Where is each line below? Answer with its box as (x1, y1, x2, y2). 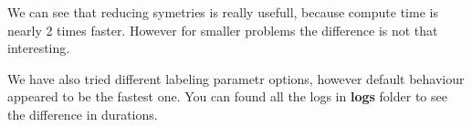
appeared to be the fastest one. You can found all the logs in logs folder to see (7, 87, 447, 106)
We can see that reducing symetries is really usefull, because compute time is (7, 3, 438, 21)
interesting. (7, 38, 70, 58)
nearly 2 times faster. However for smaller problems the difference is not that (7, 20, 438, 39)
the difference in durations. (7, 104, 158, 123)
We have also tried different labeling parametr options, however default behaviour (7, 69, 465, 88)
